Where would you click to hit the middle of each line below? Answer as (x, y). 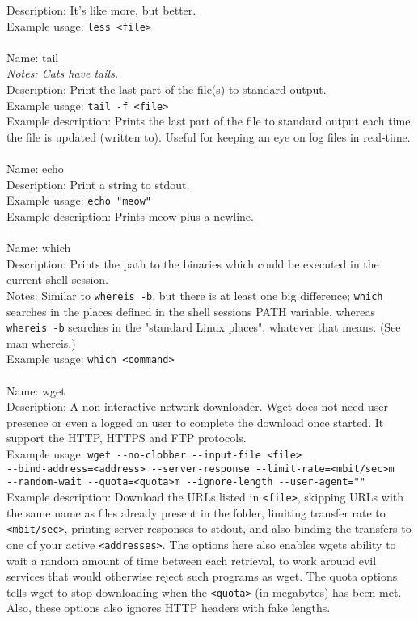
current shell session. (57, 279)
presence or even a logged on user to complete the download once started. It (195, 422)
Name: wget (36, 390)
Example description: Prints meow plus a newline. (130, 215)
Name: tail (33, 57)
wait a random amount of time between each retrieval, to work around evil (192, 560)
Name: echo (35, 169)
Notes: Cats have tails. (63, 73)
